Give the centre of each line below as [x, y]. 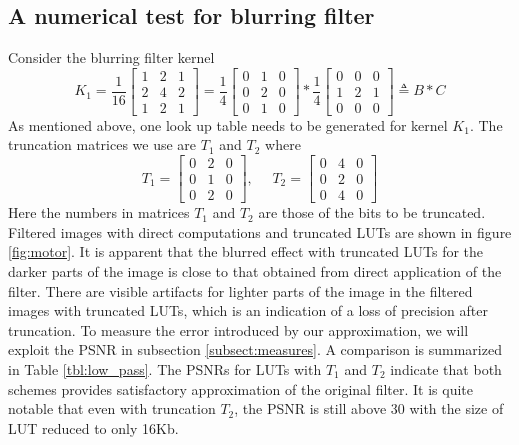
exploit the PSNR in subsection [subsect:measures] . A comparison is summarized [255, 349]
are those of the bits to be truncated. [372, 212]
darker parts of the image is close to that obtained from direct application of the [255, 270]
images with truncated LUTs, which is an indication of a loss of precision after [248, 310]
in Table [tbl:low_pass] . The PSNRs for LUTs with [165, 368]
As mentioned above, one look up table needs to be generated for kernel [228, 124]
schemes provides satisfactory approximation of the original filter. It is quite [240, 388]
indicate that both [446, 368]
